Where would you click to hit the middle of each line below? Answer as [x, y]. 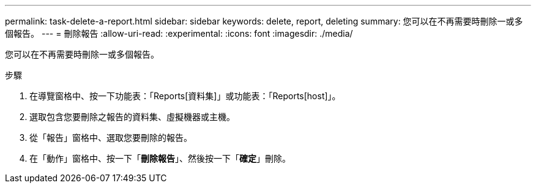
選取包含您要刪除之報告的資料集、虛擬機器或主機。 [132, 117]
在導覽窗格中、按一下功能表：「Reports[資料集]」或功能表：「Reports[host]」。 [185, 96]
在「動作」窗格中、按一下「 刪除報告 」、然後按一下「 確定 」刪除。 [160, 158]
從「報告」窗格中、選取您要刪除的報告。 [111, 137]
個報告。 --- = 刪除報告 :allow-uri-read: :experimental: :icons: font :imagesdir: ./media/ [179, 33]
